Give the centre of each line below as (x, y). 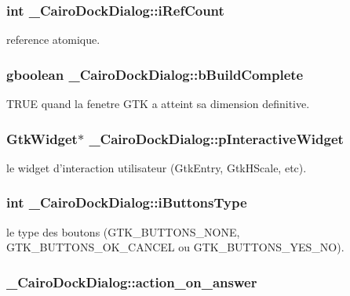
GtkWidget (42, 138)
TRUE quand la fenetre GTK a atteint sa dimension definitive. (158, 104)
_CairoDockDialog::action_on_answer (132, 282)
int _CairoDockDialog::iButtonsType (127, 202)
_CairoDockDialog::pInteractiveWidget (216, 138)
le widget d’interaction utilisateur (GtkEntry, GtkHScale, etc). (157, 167)
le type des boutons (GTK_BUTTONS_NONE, (123, 231)
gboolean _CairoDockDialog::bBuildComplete (155, 74)
